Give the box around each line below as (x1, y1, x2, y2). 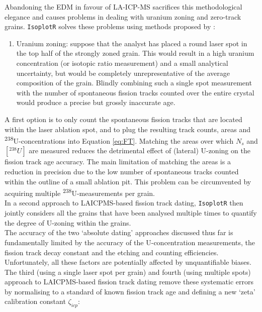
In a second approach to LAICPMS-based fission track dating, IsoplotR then (5, 197, 243, 208)
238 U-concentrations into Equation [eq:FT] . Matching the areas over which (5, 134, 234, 146)
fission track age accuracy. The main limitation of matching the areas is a (5, 156, 231, 167)
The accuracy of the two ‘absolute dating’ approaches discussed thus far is (5, 227, 233, 238)
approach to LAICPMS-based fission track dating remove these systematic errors (5, 276, 254, 287)
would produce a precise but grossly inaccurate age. (16, 97, 176, 108)
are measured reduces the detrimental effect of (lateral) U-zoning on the (29, 145, 250, 156)
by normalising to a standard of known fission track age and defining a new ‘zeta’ (5, 286, 255, 296)
